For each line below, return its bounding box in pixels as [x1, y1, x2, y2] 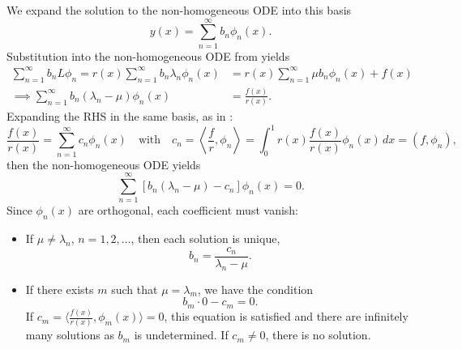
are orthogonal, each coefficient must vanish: [78, 202, 299, 219]
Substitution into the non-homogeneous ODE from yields [6, 47, 290, 64]
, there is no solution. [265, 326, 371, 343]
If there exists [25, 280, 94, 297]
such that [111, 280, 158, 297]
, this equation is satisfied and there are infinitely [164, 308, 409, 325]
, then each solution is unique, [130, 230, 280, 247]
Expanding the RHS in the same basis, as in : [6, 108, 233, 125]
